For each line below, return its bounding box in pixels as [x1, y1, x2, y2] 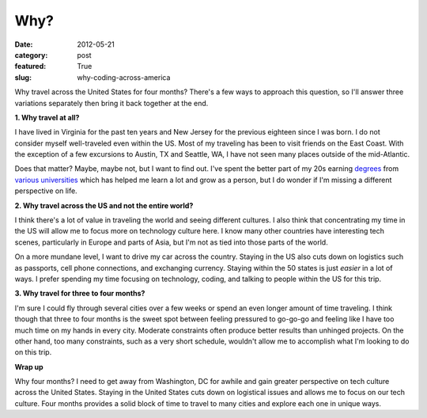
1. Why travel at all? [14, 112, 80, 122]
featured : [14, 62, 47, 71]
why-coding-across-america [77, 72, 171, 82]
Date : [14, 40, 33, 49]
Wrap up [14, 362, 43, 371]
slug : [14, 72, 32, 82]
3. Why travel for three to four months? [14, 289, 145, 298]
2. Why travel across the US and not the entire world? [14, 200, 194, 210]
